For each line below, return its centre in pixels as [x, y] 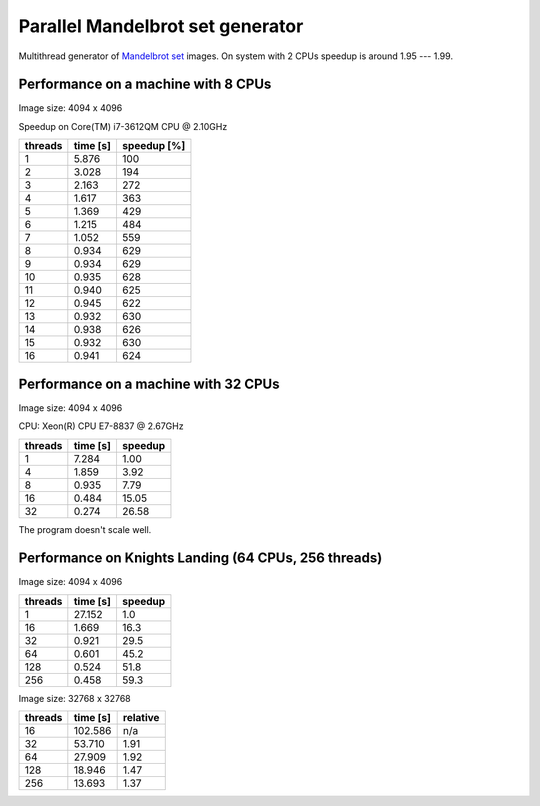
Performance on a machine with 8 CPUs [145, 84]
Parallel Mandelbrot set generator [161, 26]
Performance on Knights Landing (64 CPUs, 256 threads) [200, 558]
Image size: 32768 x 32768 [74, 698]
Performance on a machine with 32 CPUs [149, 383]
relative [141, 718]
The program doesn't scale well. [85, 529]
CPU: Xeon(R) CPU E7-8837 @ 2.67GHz [101, 426]
